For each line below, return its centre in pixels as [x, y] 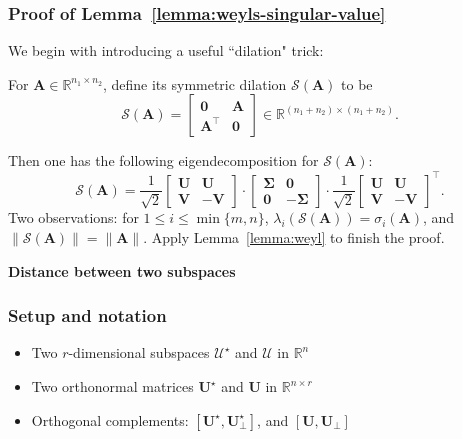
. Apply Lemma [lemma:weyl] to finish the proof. [294, 237]
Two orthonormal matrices [112, 386]
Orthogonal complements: [110, 419]
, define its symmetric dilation [194, 83]
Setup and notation [87, 315]
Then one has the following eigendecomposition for [163, 160]
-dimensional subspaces [139, 352]
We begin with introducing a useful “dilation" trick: [166, 50]
